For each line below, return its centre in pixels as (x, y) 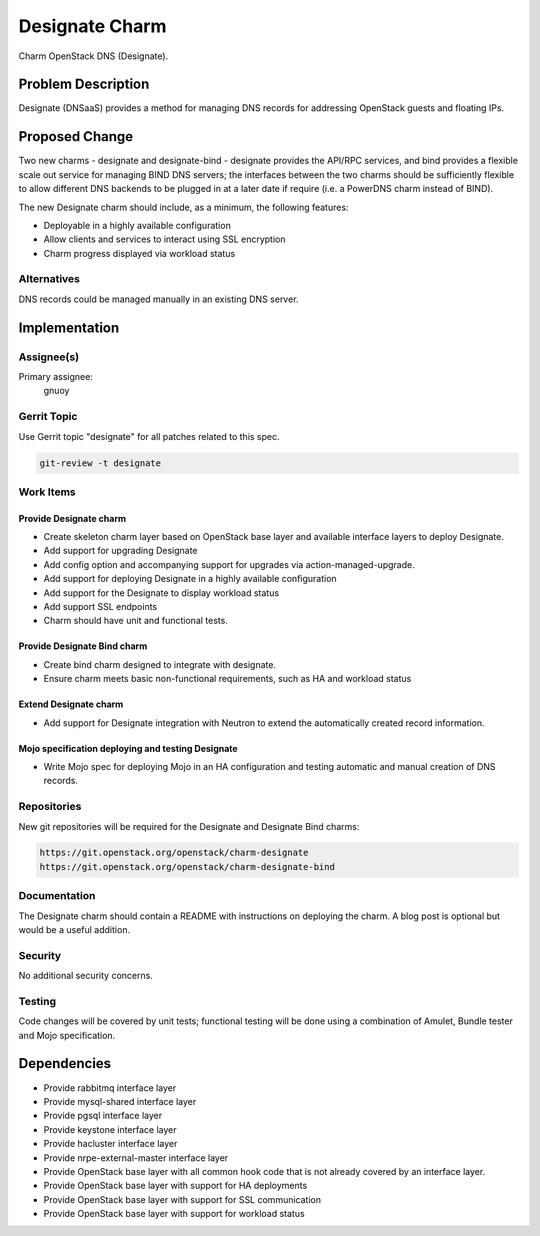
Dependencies (65, 1063)
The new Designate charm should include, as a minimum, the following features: (183, 207)
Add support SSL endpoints (100, 607)
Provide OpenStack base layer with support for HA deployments (175, 1186)
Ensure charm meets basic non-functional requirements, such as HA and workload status (227, 679)
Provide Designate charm (72, 518)
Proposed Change (76, 136)
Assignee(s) (49, 357)
